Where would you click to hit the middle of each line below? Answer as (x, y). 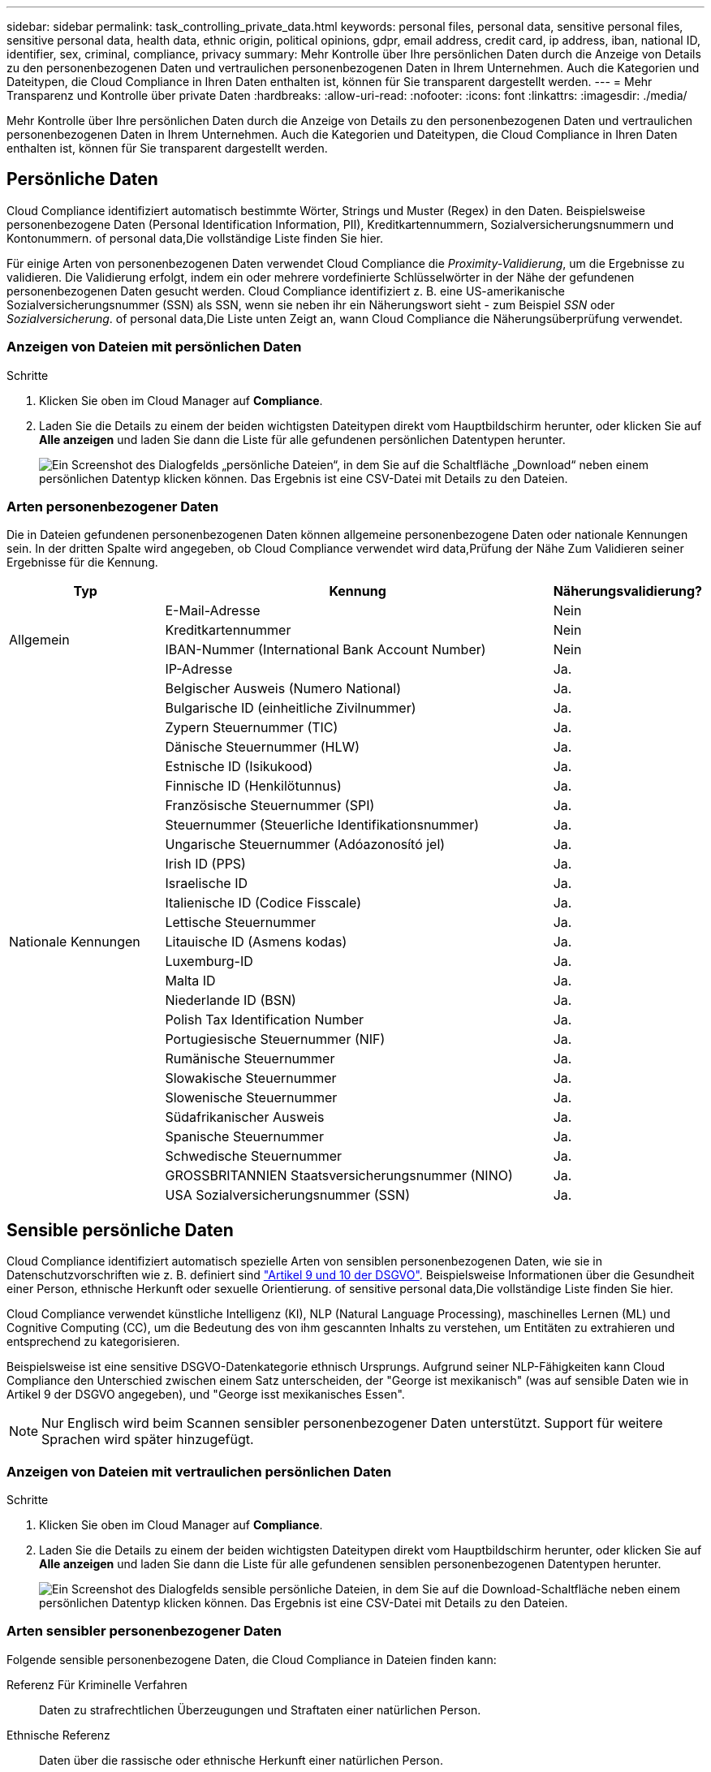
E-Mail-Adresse (213, 611)
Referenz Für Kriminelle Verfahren (97, 1684)
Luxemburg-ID (209, 961)
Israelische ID (207, 884)
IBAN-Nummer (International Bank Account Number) (325, 650)
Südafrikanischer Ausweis (245, 1117)
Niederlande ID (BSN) (231, 1000)
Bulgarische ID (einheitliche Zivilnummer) (291, 708)
